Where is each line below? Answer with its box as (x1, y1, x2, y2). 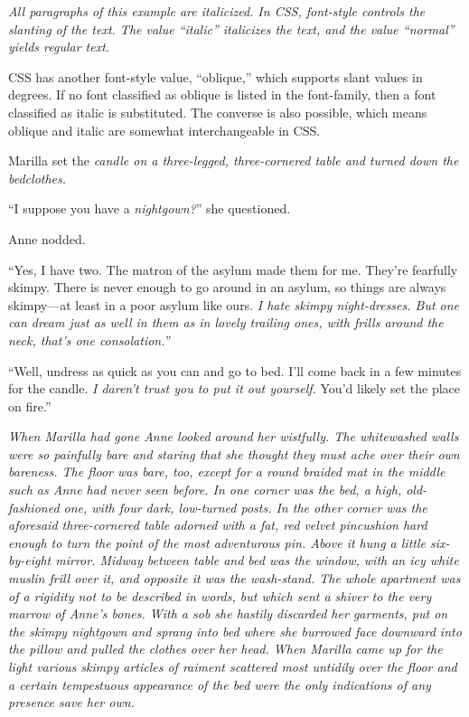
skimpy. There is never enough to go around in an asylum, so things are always (8, 278, 446, 297)
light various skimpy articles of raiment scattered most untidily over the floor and (8, 657, 457, 675)
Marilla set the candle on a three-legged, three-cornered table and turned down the (8, 151, 459, 170)
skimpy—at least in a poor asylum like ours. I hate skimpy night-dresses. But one (8, 295, 460, 314)
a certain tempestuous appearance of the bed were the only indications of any (8, 675, 431, 693)
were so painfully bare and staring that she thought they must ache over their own (8, 444, 460, 463)
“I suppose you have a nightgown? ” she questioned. (8, 199, 291, 218)
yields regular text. (8, 37, 110, 56)
